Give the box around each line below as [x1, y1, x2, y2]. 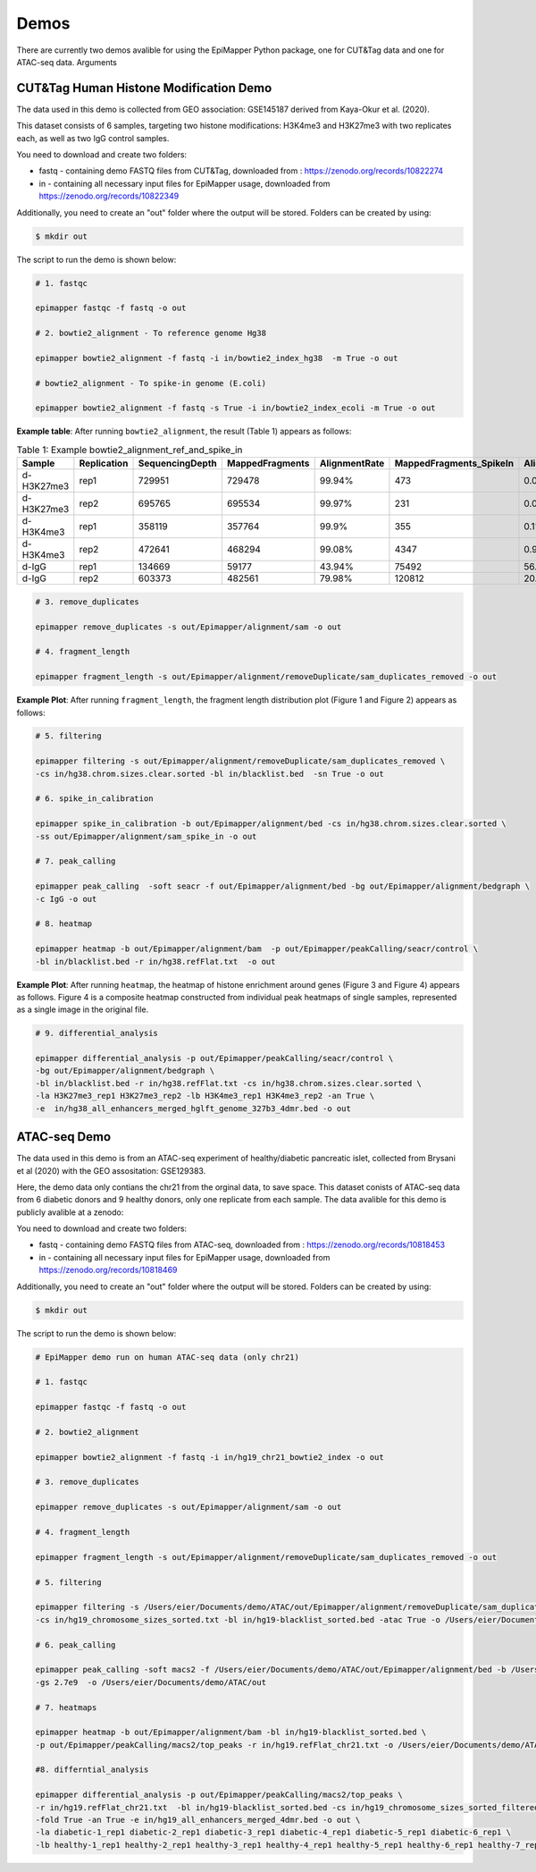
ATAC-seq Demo [16, 1129, 112, 1144]
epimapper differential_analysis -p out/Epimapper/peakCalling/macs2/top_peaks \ [35, 1790, 404, 1800]
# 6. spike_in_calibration [35, 794, 154, 804]
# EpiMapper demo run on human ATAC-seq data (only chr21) [35, 1352, 299, 1362]
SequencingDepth [138, 457, 218, 469]
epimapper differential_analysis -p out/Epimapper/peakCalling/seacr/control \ [35, 1053, 394, 1064]
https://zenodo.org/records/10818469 [38, 1265, 178, 1276]
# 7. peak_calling [35, 856, 116, 866]
